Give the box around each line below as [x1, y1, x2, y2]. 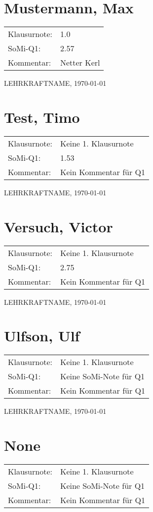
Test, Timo [4, 107, 80, 127]
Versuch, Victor [4, 216, 113, 236]
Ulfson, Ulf [4, 326, 80, 346]
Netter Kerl [60, 57, 100, 69]
